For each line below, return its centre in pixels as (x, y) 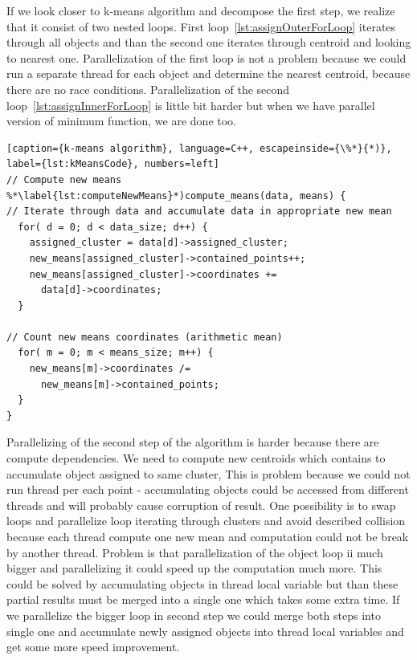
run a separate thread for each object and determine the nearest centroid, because (208, 73)
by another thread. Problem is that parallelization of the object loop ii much (195, 552)
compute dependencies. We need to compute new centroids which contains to (196, 458)
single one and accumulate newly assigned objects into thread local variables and (205, 631)
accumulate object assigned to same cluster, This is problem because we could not (208, 473)
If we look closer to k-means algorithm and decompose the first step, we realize (201, 10)
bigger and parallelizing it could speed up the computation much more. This (194, 568)
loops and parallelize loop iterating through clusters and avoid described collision (206, 521)
